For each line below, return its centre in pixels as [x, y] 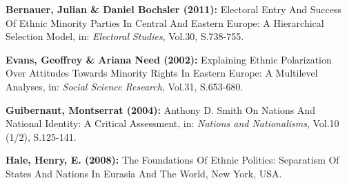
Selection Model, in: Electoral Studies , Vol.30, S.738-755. [125, 36]
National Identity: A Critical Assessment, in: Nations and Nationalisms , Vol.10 [172, 123]
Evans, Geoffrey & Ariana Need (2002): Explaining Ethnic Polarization [169, 59]
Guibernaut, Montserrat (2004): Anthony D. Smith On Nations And [160, 109]
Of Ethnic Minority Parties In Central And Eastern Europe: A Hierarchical [165, 22]
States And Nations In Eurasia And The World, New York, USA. [144, 173]
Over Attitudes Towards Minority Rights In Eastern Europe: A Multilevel [162, 73]
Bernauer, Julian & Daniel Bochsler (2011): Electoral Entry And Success [173, 9]
